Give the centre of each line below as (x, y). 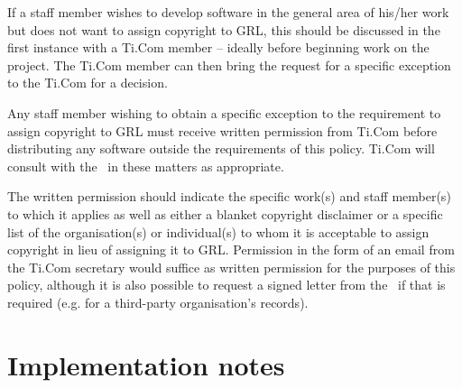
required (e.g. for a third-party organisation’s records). (158, 302)
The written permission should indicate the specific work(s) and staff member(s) (229, 196)
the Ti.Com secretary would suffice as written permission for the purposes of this (231, 267)
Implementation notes (146, 364)
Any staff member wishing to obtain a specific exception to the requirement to (224, 112)
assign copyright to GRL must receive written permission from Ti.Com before (222, 130)
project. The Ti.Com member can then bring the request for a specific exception (229, 65)
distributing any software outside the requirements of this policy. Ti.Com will (221, 148)
